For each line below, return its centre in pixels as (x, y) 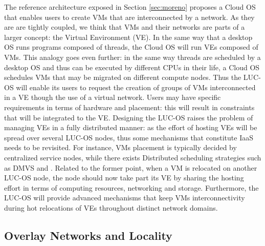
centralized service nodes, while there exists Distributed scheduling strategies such (133, 157)
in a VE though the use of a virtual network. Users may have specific (113, 97)
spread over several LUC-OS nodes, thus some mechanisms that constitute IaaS (129, 137)
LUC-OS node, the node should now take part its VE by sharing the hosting (124, 178)
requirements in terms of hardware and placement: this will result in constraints (129, 107)
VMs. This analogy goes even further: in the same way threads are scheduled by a (132, 57)
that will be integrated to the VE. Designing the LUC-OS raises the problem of (129, 117)
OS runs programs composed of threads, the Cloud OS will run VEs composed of (131, 47)
